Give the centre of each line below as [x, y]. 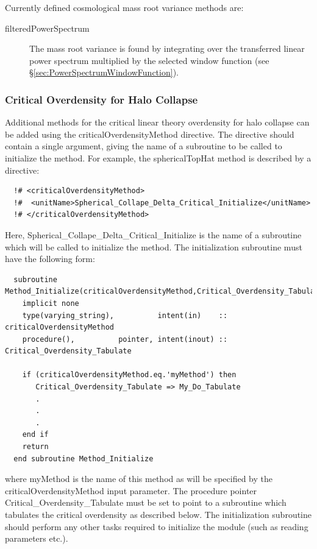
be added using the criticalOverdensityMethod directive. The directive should [150, 134]
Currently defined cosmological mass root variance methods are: [124, 7]
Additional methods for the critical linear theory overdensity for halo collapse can [157, 122]
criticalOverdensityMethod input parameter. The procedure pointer [131, 490]
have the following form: [50, 259]
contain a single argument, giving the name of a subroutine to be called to [144, 146]
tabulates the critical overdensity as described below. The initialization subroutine [158, 514]
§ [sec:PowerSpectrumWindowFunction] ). [104, 72]
